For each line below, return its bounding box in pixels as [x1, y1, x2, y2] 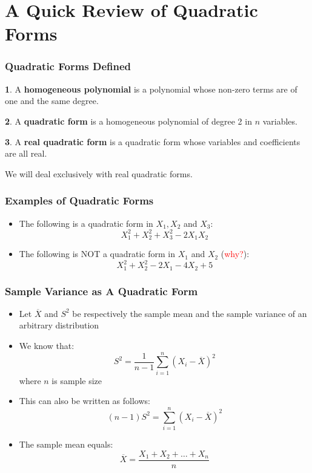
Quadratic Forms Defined [5, 59, 131, 74]
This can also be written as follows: [19, 394, 150, 407]
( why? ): [221, 247, 250, 260]
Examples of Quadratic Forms [5, 193, 154, 208]
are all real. [5, 147, 47, 160]
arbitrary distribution [19, 319, 99, 331]
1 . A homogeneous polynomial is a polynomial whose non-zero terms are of [5, 82, 297, 95]
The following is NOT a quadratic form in [19, 247, 176, 260]
